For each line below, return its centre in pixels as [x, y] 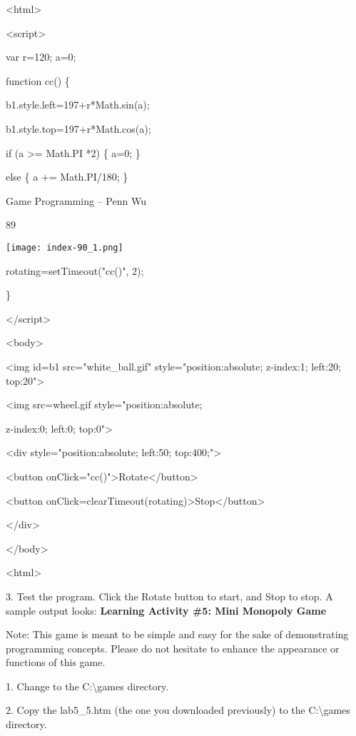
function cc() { [38, 80]
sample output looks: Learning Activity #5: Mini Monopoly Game [166, 610]
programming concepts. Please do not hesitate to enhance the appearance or [173, 648]
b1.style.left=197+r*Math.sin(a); [78, 105]
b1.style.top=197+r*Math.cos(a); [78, 128]
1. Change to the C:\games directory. [87, 686]
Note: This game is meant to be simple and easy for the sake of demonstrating [177, 634]
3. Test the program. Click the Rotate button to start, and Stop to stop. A [169, 596]
